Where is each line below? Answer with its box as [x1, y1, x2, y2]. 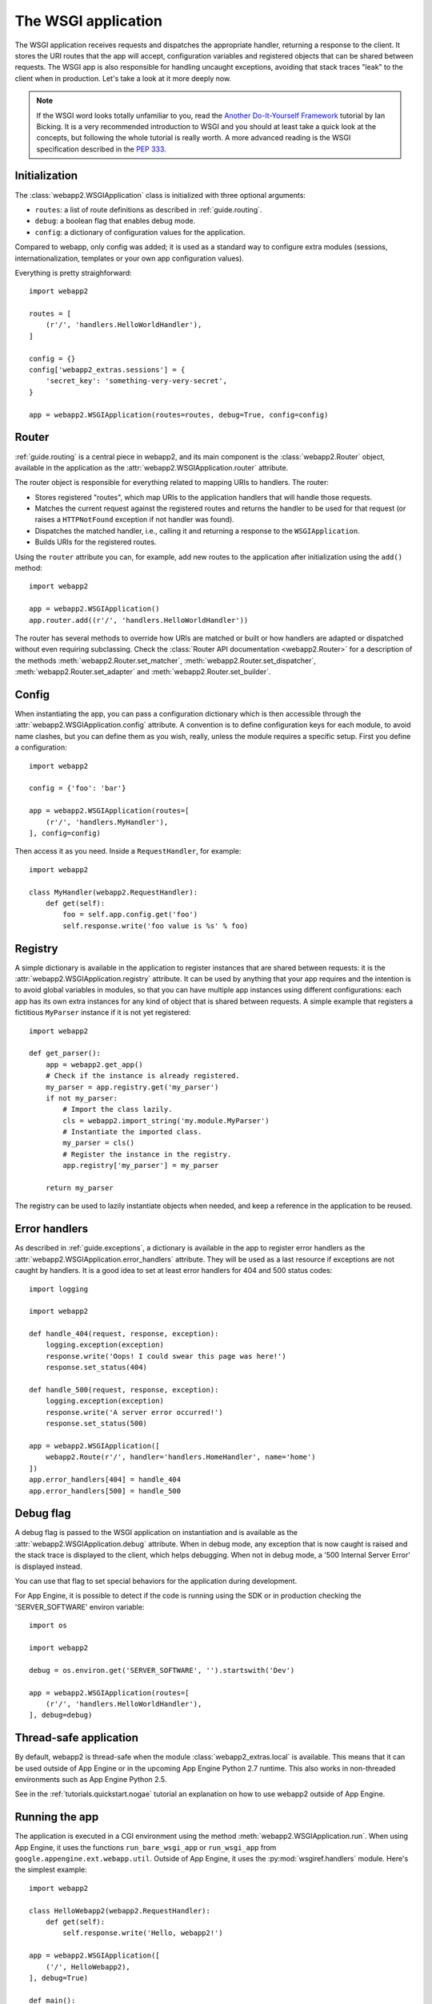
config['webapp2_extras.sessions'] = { [29, 366, 186, 374]
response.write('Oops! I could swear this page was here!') [45, 1351, 287, 1360]
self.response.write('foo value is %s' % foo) [62, 921, 249, 930]
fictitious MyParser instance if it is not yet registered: [14, 1008, 191, 1017]
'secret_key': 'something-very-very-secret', [45, 377, 228, 386]
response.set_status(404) [45, 1363, 148, 1372]
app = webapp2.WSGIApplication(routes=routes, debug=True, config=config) [29, 410, 329, 419]
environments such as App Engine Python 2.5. [14, 1774, 167, 1784]
